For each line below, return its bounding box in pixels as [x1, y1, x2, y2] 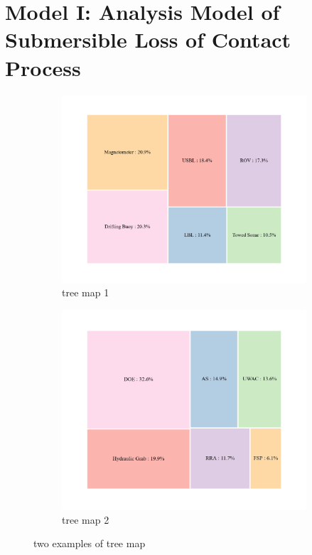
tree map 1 [62, 285, 109, 300]
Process [5, 53, 81, 82]
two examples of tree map [33, 536, 146, 551]
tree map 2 [62, 512, 109, 527]
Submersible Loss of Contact [5, 25, 291, 54]
